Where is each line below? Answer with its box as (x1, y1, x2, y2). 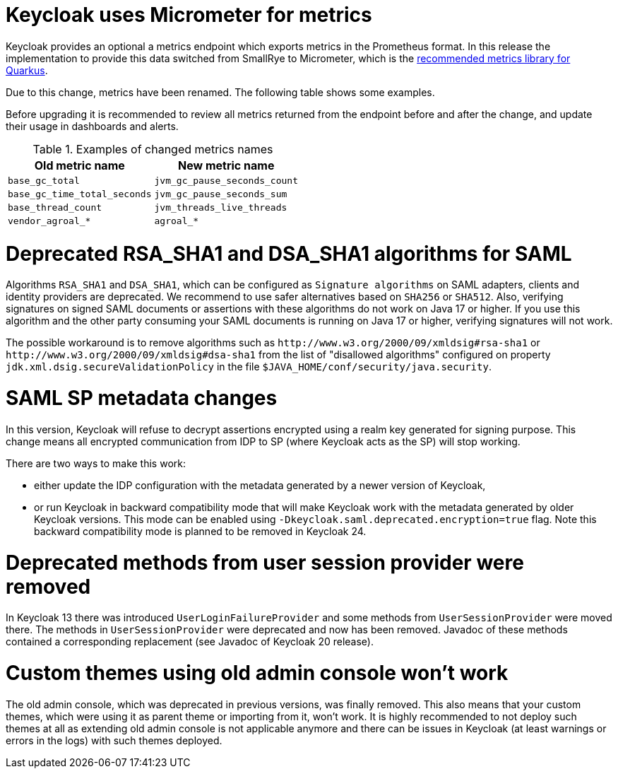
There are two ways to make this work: (6, 457, 186, 469)
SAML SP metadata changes (6, 386, 278, 410)
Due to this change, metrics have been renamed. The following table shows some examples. (6, 86, 435, 98)
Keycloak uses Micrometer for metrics (6, 3, 372, 27)
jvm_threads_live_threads (154, 201, 287, 213)
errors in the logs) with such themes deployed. (6, 734, 222, 746)
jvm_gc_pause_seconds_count (154, 175, 298, 186)
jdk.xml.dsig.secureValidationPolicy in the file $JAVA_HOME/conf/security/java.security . (6, 360, 492, 373)
